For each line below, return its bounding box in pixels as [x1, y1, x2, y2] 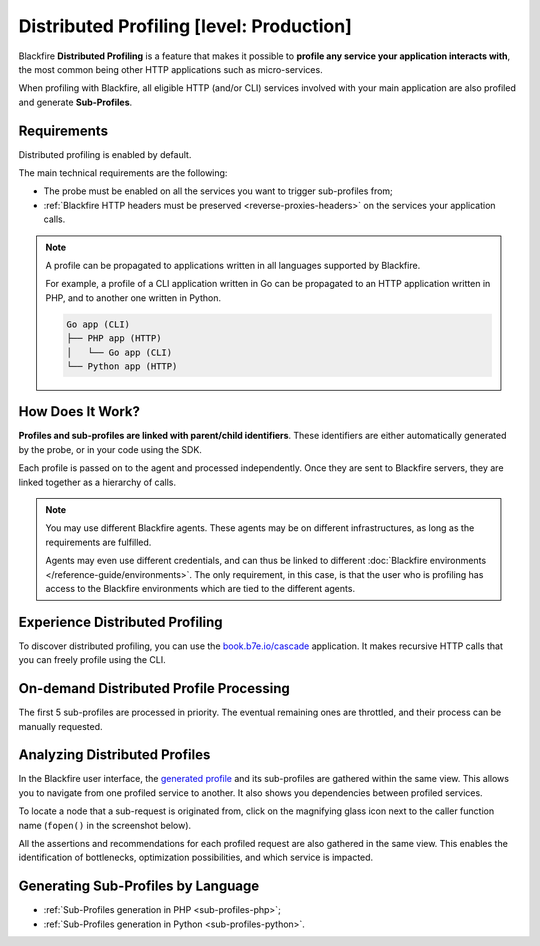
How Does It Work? [18, 403, 140, 420]
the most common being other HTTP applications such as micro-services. [18, 63, 324, 75]
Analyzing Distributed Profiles [18, 746, 211, 764]
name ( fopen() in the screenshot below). [18, 819, 192, 831]
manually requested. [18, 720, 104, 732]
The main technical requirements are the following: [18, 167, 228, 179]
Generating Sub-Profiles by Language [18, 878, 260, 895]
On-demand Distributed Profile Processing [18, 680, 290, 697]
